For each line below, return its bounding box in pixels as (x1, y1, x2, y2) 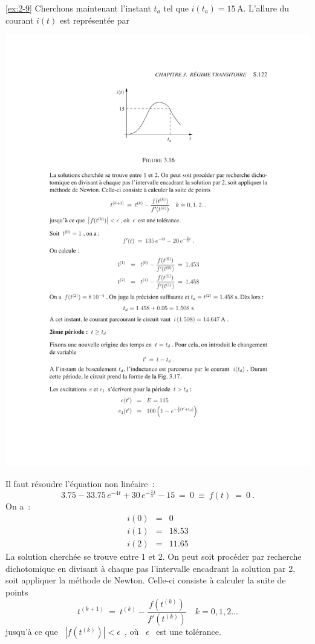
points (5, 585, 28, 598)
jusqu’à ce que (5, 625, 58, 638)
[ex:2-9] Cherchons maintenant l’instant (5, 2, 151, 14)
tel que (163, 2, 189, 14)
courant (5, 13, 34, 26)
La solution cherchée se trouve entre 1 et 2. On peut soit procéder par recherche (5, 550, 302, 563)
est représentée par (60, 13, 130, 26)
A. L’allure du (236, 2, 290, 14)
